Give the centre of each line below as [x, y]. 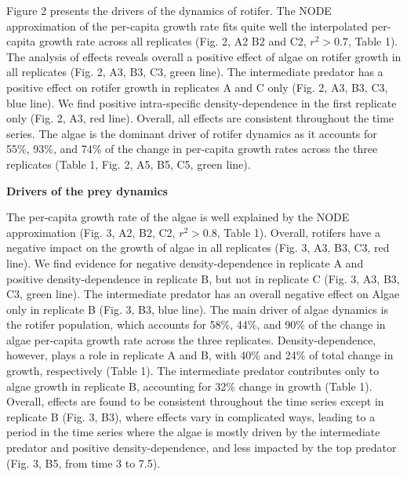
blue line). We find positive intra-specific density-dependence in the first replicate [202, 102]
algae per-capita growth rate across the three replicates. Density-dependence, [191, 339]
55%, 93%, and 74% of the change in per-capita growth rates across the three [192, 149]
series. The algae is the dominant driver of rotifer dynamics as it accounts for [192, 133]
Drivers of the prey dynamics [87, 190]
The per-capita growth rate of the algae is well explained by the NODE [178, 217]
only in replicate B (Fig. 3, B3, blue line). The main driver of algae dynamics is [197, 309]
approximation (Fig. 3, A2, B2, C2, [91, 232]
